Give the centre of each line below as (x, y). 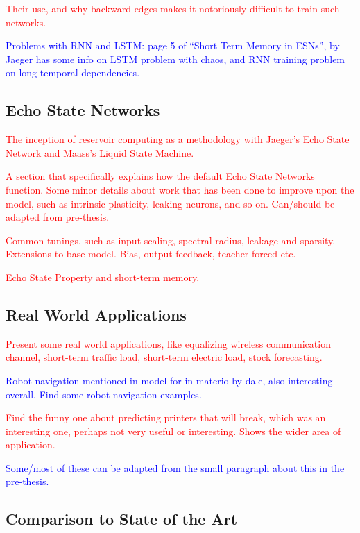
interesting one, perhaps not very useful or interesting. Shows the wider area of (173, 431)
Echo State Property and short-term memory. (103, 277)
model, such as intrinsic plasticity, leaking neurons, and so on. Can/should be (170, 203)
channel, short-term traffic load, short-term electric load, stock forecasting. (164, 357)
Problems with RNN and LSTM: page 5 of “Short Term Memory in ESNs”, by (173, 45)
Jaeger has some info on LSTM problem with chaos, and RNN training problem (175, 59)
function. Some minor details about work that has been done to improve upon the (180, 189)
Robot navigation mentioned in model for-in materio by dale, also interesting (169, 380)
